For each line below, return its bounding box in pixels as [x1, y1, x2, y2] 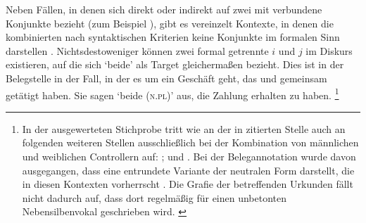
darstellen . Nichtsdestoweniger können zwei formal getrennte [6, 43, 269, 58]
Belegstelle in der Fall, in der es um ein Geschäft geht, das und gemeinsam [6, 70, 327, 85]
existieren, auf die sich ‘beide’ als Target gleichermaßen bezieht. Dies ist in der [6, 57, 344, 72]
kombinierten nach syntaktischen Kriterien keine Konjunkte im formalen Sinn [6, 30, 340, 44]
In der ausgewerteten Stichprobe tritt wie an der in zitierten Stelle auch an [22, 121, 346, 136]
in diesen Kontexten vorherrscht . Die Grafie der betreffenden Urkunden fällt [22, 177, 353, 191]
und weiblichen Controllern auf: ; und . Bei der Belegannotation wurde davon [22, 149, 356, 163]
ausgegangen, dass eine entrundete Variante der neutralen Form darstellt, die [22, 163, 355, 177]
